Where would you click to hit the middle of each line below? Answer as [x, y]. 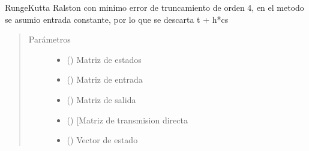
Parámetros [49, 39]
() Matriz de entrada [105, 79]
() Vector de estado [102, 140]
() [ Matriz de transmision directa [127, 120]
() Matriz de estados [104, 59]
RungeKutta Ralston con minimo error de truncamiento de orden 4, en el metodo [154, 7]
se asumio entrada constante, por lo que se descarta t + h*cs [117, 19]
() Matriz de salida [101, 99]
